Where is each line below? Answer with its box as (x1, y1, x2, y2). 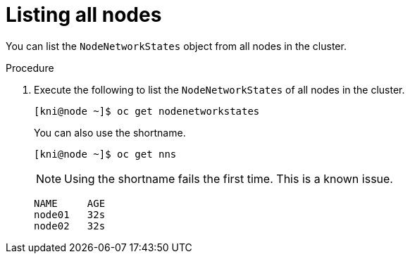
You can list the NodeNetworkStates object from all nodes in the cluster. (6, 39, 347, 52)
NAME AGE (34, 197, 106, 209)
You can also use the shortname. (34, 126, 186, 139)
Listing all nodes (6, 3, 162, 27)
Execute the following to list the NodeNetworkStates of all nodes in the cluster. (34, 83, 405, 96)
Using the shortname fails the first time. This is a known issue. (64, 171, 393, 186)
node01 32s (34, 208, 106, 220)
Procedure (6, 61, 54, 74)
